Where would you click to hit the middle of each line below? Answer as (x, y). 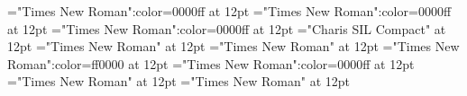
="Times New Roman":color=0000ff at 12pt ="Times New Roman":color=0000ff (229, 11)
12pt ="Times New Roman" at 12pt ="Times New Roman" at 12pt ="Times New (233, 46)
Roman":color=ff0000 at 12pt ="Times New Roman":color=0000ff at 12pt (211, 63)
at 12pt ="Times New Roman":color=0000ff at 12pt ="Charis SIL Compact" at (227, 28)
